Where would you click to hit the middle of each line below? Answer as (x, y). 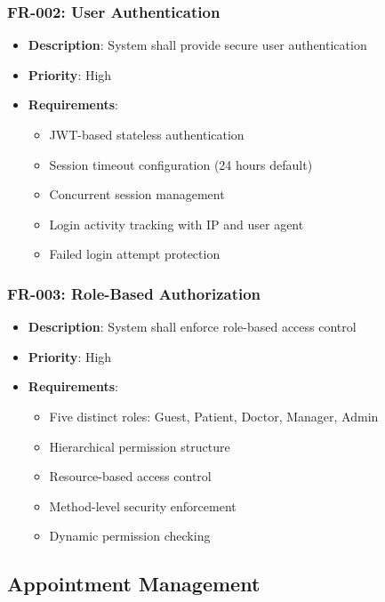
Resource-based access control (130, 476)
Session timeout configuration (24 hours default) (181, 164)
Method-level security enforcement (143, 506)
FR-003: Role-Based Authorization (134, 293)
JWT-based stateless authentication (147, 134)
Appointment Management (134, 584)
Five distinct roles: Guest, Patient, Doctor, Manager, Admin (214, 416)
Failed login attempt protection (135, 254)
